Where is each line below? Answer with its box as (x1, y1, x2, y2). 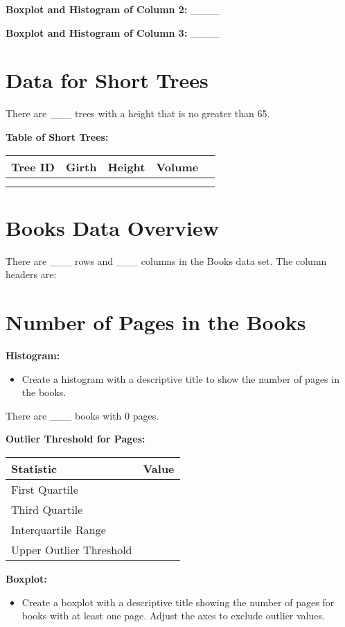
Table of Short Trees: (6, 129, 109, 144)
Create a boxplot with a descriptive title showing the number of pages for (21, 594, 335, 609)
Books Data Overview (6, 213, 219, 241)
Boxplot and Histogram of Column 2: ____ (6, 2, 220, 16)
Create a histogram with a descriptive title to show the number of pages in (21, 371, 339, 386)
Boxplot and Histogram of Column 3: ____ (6, 25, 220, 40)
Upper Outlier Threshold (11, 541, 132, 558)
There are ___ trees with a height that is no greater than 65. (6, 106, 270, 121)
